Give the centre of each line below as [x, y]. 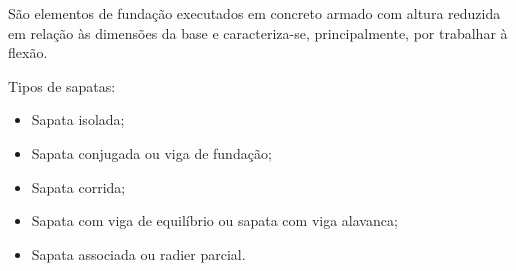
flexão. [28, 52]
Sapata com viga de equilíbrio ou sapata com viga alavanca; [214, 220]
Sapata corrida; [78, 186]
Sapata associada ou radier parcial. [138, 253]
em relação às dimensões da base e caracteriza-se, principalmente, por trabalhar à [258, 32]
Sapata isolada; [78, 119]
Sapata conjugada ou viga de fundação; [151, 152]
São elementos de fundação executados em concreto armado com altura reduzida [254, 13]
